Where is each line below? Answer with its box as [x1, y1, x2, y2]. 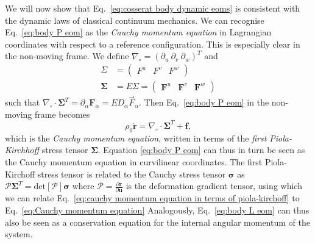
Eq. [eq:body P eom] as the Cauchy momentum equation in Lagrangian [5, 26, 272, 38]
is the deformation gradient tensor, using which [126, 179, 302, 192]
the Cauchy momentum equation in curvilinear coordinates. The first [5, 155, 263, 168]
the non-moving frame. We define [5, 49, 129, 62]
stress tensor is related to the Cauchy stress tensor [37, 167, 226, 180]
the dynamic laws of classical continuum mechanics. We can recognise [5, 13, 264, 26]
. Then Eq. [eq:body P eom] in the [139, 96, 269, 109]
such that [5, 96, 40, 109]
